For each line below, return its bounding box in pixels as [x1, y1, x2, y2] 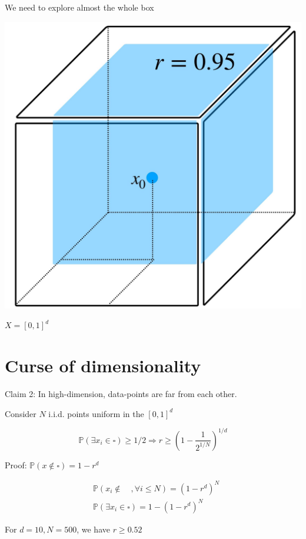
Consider [5, 407, 36, 419]
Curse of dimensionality [5, 353, 201, 378]
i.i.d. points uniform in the [48, 407, 144, 419]
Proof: [5, 458, 27, 471]
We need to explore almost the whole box [5, 1, 154, 13]
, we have [76, 523, 110, 535]
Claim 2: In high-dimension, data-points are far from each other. [5, 388, 237, 400]
